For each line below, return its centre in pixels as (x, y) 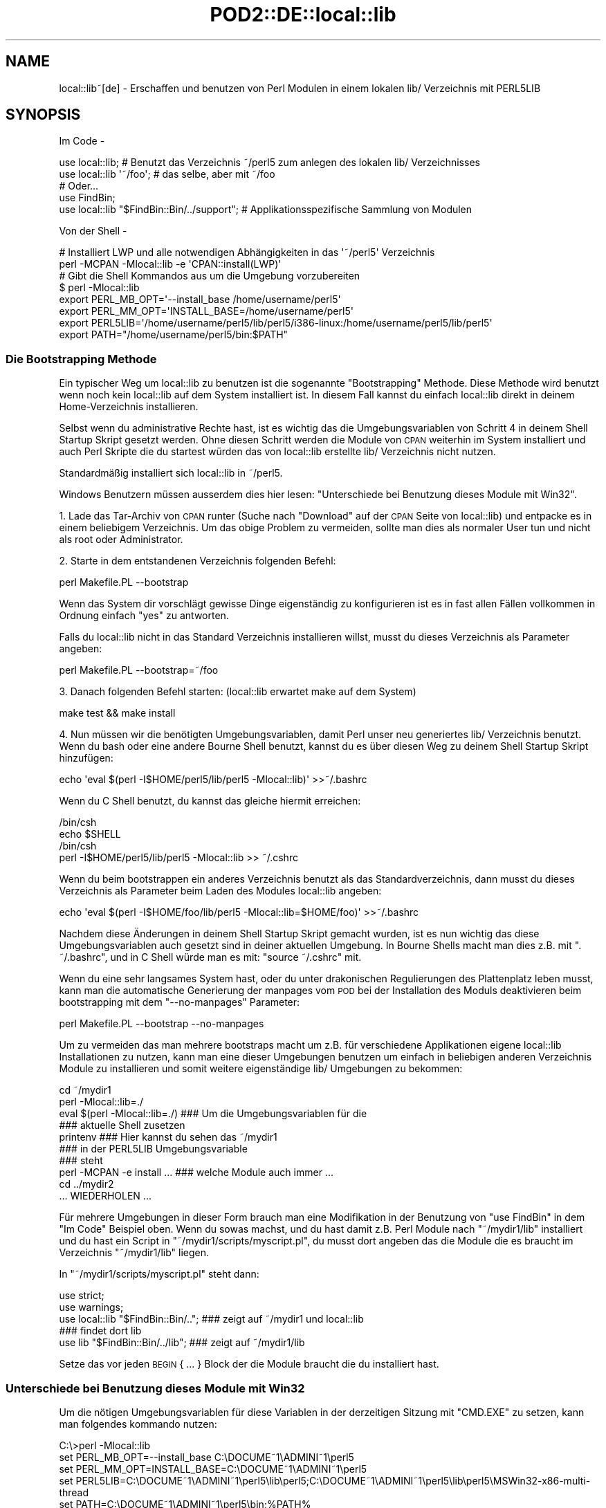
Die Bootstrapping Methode (81, 359)
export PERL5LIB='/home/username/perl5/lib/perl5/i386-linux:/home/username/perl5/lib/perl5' (276, 323)
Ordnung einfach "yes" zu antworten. (144, 616)
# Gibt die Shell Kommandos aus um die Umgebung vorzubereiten (210, 276)
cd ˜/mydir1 (85, 1090)
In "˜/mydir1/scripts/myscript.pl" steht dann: (159, 1274)
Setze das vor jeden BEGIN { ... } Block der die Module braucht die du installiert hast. (249, 1364)
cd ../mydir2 (86, 1184)
